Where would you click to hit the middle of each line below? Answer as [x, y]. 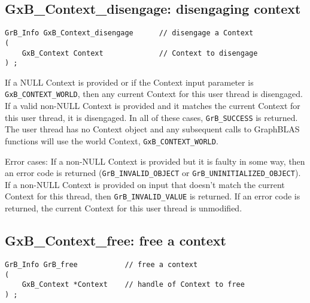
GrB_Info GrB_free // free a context [101, 264]
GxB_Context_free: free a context [116, 240]
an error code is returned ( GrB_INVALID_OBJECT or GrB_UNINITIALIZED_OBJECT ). [153, 173]
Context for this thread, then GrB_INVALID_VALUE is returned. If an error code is [153, 196]
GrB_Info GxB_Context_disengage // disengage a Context [129, 33]
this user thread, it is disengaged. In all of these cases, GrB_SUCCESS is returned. [151, 117]
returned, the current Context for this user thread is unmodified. [124, 208]
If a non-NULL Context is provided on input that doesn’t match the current [145, 184]
